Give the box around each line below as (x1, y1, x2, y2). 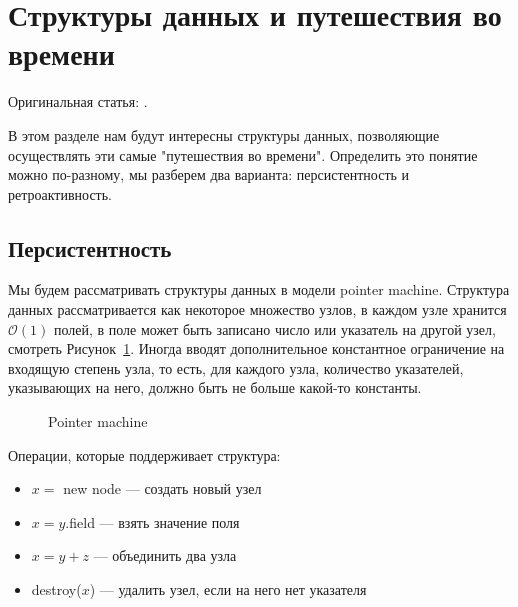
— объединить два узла (93, 545, 237, 566)
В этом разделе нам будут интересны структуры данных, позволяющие (8, 124, 440, 145)
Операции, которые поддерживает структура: (8, 444, 281, 465)
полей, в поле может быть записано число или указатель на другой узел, (53, 318, 496, 339)
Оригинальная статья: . (8, 91, 148, 112)
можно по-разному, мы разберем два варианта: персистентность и (8, 164, 410, 185)
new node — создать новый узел (63, 478, 262, 499)
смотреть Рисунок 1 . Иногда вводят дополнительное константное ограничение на (8, 338, 505, 359)
